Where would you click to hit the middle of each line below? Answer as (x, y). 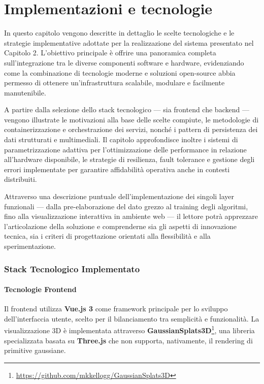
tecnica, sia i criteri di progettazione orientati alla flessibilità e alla (107, 236)
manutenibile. (25, 92)
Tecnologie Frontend (40, 289)
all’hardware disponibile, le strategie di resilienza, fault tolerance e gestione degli (129, 159)
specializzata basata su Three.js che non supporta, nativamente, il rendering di (128, 340)
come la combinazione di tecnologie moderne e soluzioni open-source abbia (120, 72)
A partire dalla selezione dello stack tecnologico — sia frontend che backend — (127, 109)
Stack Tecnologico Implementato (72, 268)
